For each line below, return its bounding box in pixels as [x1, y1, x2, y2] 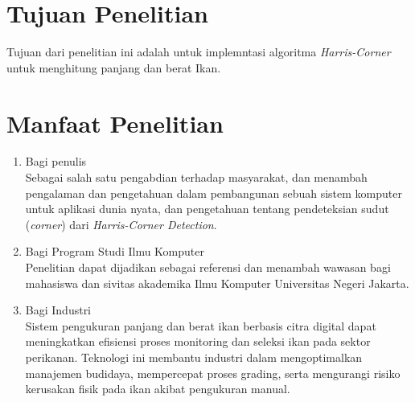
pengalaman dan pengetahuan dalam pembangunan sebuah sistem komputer [25, 184, 402, 201]
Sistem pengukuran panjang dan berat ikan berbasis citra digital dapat [25, 317, 376, 334]
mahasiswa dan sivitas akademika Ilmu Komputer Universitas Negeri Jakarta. [25, 274, 409, 291]
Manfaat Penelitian [6, 106, 224, 139]
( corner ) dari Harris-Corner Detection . [25, 215, 217, 232]
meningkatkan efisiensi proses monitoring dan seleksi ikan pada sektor [25, 333, 371, 350]
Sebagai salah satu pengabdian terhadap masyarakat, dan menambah [25, 169, 368, 186]
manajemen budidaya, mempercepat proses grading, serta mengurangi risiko [25, 364, 401, 381]
